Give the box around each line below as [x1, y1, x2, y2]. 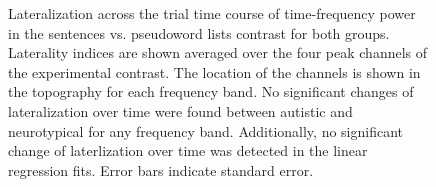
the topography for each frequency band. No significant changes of [8, 81, 414, 102]
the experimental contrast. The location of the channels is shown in [8, 61, 421, 82]
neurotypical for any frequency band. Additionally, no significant [8, 120, 404, 141]
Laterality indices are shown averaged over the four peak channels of [8, 42, 428, 63]
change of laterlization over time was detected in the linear [8, 140, 368, 161]
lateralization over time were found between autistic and [8, 100, 353, 121]
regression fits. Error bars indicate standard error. [8, 159, 314, 180]
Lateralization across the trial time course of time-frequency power [8, 3, 416, 23]
